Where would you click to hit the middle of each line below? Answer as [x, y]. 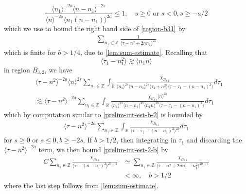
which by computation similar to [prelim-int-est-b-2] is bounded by [104, 114]
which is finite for [30, 52]
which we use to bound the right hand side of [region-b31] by [95, 28]
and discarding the [214, 140]
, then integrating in [146, 140]
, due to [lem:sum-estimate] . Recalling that [144, 52]
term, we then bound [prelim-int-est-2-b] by [103, 149]
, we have [59, 69]
